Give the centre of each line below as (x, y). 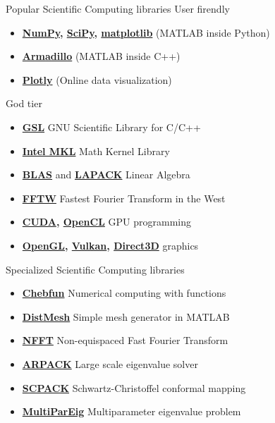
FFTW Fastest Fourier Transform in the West (124, 198)
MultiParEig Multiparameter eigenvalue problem (132, 411)
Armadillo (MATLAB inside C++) (101, 56)
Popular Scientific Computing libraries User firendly (118, 8)
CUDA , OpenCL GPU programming (106, 222)
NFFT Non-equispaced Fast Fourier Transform (125, 340)
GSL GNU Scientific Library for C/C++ (111, 127)
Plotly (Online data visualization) (97, 79)
